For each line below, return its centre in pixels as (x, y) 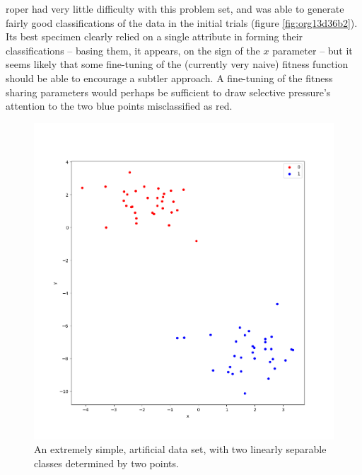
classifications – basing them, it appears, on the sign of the (133, 50)
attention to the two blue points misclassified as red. (119, 106)
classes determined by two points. (106, 463)
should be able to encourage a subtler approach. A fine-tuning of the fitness (169, 78)
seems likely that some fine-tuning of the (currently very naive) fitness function (177, 64)
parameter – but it (313, 50)
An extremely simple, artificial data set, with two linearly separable (180, 449)
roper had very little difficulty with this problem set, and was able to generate (175, 8)
